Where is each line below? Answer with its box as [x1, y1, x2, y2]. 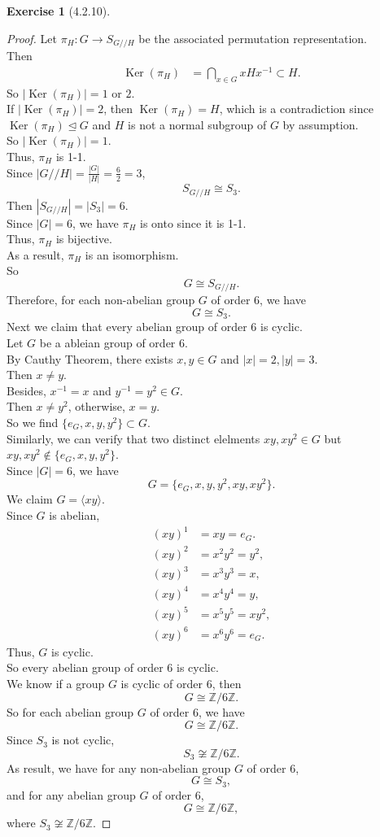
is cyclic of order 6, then [120, 675, 242, 692]
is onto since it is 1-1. [140, 214, 247, 231]
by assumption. [282, 116, 359, 133]
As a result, [7, 246, 64, 263]
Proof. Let [7, 29, 57, 46]
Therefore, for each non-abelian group [7, 291, 195, 308]
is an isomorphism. [85, 246, 179, 263]
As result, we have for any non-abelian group [7, 759, 231, 776]
